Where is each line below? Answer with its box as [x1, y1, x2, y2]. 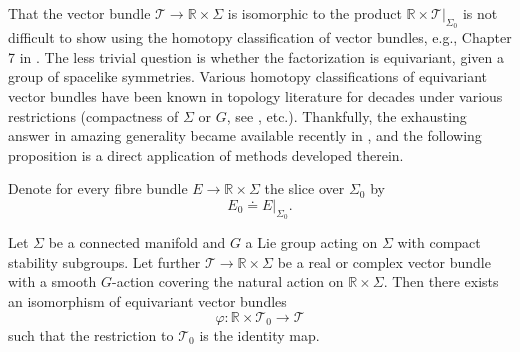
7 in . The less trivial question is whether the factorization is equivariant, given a [8, 46, 504, 67]
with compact [397, 232, 481, 253]
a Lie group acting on [245, 232, 378, 253]
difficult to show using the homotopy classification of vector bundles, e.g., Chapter [8, 27, 512, 48]
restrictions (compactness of [8, 105, 179, 126]
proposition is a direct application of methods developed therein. [8, 144, 404, 165]
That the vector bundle [8, 3, 151, 23]
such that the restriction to [8, 324, 174, 345]
